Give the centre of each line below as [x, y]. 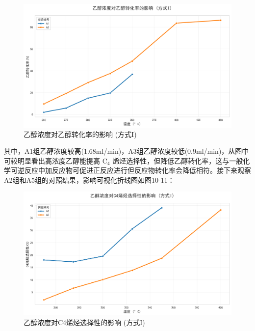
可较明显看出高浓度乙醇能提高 [52, 160]
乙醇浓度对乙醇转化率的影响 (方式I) [80, 134]
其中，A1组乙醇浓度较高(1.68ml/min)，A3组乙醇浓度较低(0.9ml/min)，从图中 [127, 151]
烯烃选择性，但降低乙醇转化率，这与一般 [178, 160]
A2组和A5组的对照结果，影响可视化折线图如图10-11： [89, 179]
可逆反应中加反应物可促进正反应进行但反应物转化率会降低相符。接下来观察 [131, 170]
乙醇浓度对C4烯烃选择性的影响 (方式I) [84, 322]
